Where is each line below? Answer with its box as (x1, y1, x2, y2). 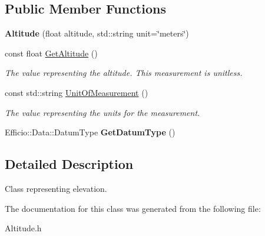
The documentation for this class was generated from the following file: (5, 202, 261, 214)
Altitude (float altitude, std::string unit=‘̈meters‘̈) (5, 27, 189, 39)
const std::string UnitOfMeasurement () (5, 86, 148, 98)
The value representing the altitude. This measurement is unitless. (5, 67, 243, 79)
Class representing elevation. (5, 182, 107, 194)
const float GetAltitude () (5, 46, 98, 59)
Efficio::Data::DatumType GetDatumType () (5, 126, 175, 138)
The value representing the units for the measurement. (5, 106, 200, 118)
